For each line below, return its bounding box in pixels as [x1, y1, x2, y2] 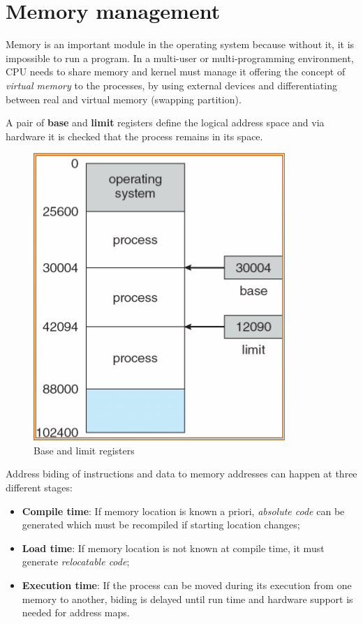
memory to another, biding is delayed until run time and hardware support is [22, 591, 353, 606]
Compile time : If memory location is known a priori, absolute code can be [22, 503, 345, 518]
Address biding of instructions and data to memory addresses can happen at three [6, 466, 357, 481]
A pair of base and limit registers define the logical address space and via [6, 115, 325, 130]
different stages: [6, 480, 73, 495]
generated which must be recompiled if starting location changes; [22, 517, 300, 532]
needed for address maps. [22, 605, 130, 620]
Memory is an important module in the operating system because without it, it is [6, 37, 355, 52]
